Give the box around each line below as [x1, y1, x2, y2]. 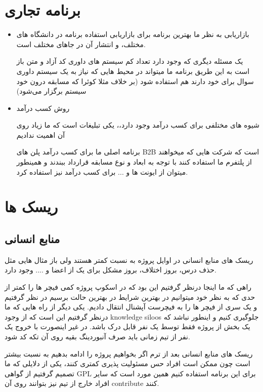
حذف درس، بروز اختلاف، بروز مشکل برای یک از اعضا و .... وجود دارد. [5, 264, 216, 275]
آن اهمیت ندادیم [16, 129, 65, 140]
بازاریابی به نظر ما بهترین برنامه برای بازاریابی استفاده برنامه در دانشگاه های [16, 29, 249, 40]
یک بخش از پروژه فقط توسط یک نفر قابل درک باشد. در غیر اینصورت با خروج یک [5, 321, 250, 332]
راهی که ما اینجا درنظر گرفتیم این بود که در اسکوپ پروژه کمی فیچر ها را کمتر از [5, 282, 252, 292]
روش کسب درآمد [16, 102, 70, 113]
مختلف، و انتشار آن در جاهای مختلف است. [16, 38, 146, 49]
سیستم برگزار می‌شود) [16, 86, 86, 96]
